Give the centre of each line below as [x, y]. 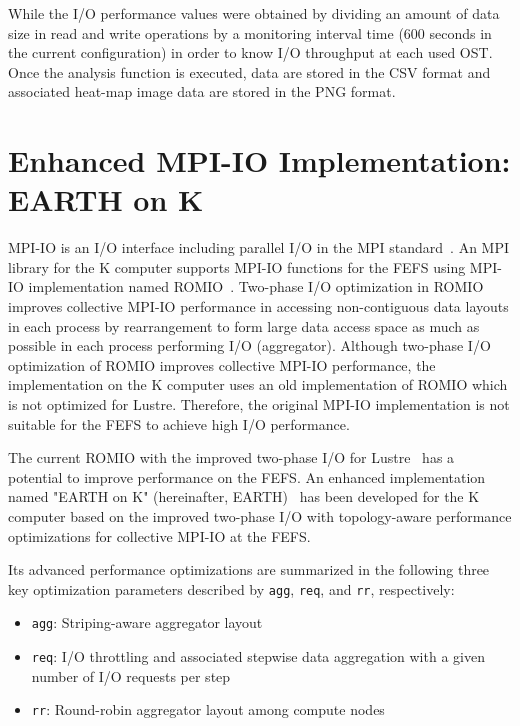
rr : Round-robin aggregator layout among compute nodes [208, 709]
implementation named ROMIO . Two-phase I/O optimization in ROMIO [256, 286]
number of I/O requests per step [131, 675]
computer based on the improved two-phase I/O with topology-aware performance [260, 516]
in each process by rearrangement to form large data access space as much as [244, 325]
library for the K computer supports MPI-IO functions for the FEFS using [237, 266]
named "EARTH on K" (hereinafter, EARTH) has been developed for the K [244, 496]
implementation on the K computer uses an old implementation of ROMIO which [258, 384]
